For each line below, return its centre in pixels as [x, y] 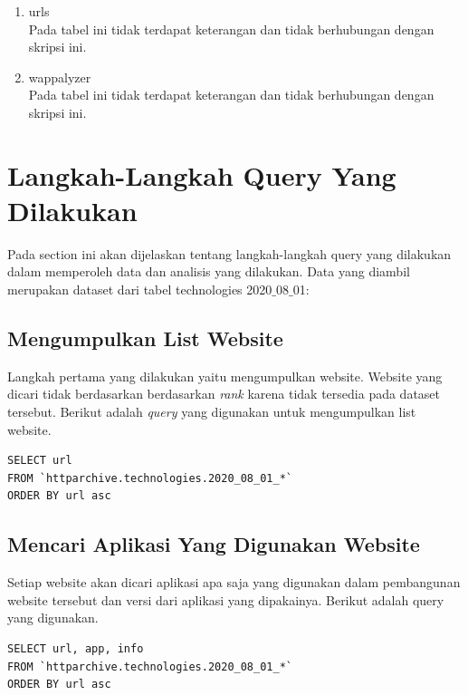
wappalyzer [60, 77]
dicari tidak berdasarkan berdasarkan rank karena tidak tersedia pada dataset [224, 394]
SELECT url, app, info [76, 649]
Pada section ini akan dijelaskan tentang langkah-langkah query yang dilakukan [229, 253]
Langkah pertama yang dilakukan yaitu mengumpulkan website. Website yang [225, 376]
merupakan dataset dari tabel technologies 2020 [140, 290]
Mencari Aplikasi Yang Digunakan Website [214, 544]
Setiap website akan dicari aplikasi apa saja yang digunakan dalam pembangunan [234, 582]
